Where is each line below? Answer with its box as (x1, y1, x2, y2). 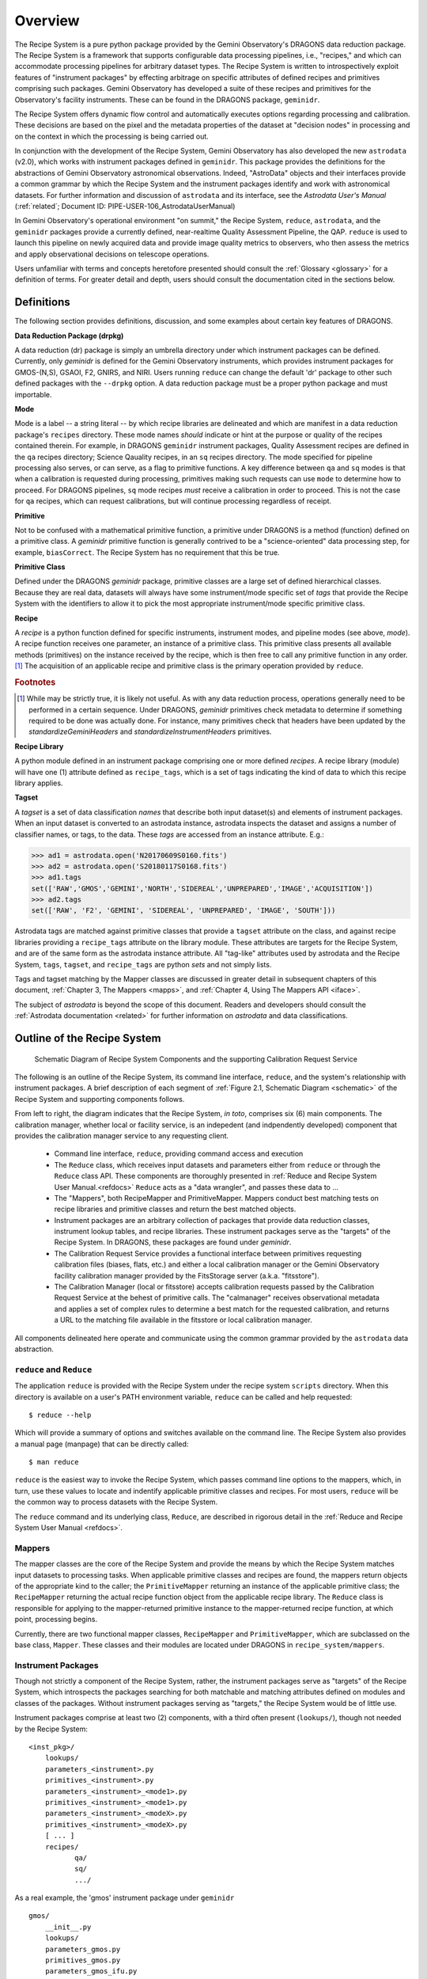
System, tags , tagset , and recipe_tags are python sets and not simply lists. (14, 959, 272, 969)
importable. (14, 389, 52, 399)
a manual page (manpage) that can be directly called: (14, 1439, 189, 1449)
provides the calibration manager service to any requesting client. (14, 1130, 229, 1140)
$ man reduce (28, 1457, 79, 1467)
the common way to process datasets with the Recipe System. (14, 1497, 218, 1507)
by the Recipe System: (14, 1724, 89, 1734)
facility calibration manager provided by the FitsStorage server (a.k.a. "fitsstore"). (54, 1271, 319, 1280)
